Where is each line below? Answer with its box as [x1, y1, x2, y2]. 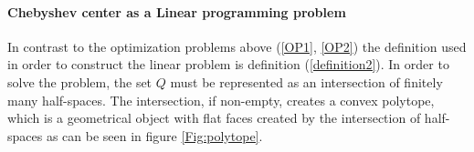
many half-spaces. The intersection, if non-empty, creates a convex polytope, [7, 90, 435, 109]
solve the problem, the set [7, 72, 153, 91]
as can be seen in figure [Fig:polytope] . [46, 126, 263, 145]
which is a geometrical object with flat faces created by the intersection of [7, 108, 421, 127]
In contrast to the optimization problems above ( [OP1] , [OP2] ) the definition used [7, 36, 467, 56]
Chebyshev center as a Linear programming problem [7, 2, 346, 21]
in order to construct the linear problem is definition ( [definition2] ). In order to [7, 55, 449, 74]
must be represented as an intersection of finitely [170, 72, 443, 91]
